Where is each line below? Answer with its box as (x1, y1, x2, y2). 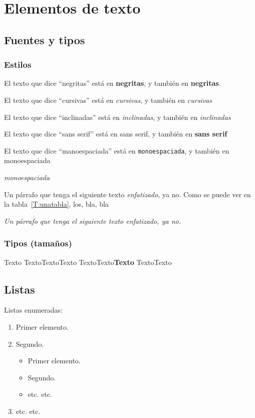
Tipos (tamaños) (4, 237, 72, 249)
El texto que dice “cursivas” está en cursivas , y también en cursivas (4, 94, 212, 105)
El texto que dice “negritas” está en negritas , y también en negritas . (4, 78, 221, 88)
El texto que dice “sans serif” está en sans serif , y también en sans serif (4, 128, 227, 139)
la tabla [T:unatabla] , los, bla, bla (4, 199, 109, 209)
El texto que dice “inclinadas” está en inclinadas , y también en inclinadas (4, 111, 231, 122)
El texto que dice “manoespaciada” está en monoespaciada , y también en (4, 145, 229, 156)
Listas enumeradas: (4, 305, 63, 315)
